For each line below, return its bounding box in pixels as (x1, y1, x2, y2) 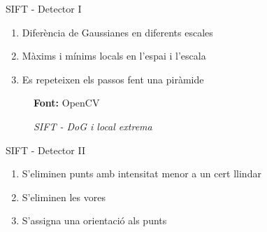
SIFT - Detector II (6, 142, 85, 157)
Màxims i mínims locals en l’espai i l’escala (22, 48, 206, 63)
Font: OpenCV (34, 95, 100, 110)
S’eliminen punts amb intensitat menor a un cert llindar (22, 166, 261, 181)
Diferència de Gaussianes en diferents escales (22, 25, 213, 39)
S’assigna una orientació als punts (22, 213, 167, 228)
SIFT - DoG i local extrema (34, 118, 152, 133)
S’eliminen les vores (22, 189, 106, 204)
